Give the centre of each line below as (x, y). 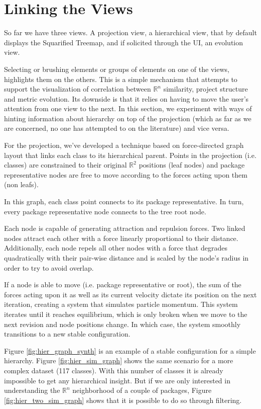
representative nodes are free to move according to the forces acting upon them (126, 174)
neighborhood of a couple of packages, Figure (142, 390)
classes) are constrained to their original (66, 165)
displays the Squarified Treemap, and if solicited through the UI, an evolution (124, 42)
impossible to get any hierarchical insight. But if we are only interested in (117, 380)
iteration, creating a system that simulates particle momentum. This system (121, 304)
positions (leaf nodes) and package (192, 165)
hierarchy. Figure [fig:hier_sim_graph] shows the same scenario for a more (119, 360)
